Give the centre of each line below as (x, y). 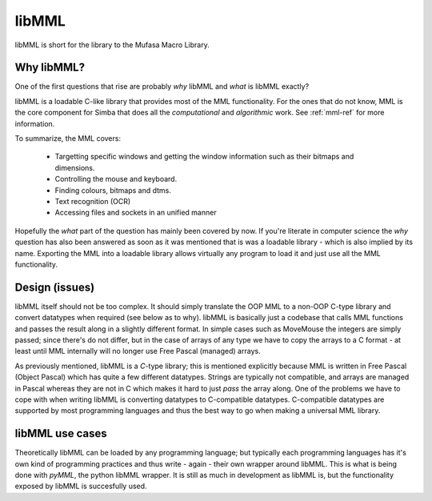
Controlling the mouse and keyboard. (116, 179)
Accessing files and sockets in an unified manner (136, 213)
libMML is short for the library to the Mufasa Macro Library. (112, 45)
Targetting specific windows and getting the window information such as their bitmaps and (204, 157)
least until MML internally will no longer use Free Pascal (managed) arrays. (138, 351)
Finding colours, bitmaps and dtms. (113, 190)
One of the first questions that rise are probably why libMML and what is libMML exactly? (162, 86)
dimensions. (75, 167)
